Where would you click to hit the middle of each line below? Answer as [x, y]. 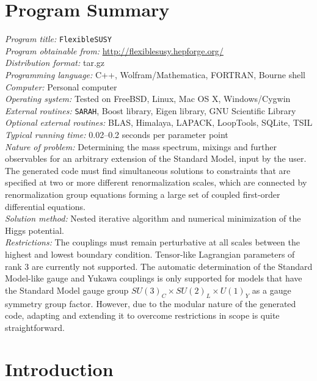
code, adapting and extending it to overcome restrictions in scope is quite [142, 315]
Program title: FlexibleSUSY [58, 39]
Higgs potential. [35, 230]
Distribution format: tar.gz [55, 63]
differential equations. [45, 206]
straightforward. [35, 327]
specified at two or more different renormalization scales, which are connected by [156, 182]
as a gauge [271, 290]
